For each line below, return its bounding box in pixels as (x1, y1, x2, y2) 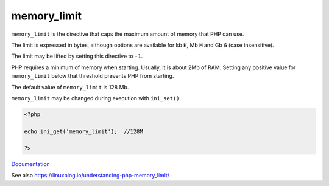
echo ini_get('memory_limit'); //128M (24, 128, 143, 135)
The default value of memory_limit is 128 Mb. (11, 83, 129, 91)
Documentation (11, 160, 50, 168)
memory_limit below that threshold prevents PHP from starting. (11, 72, 174, 80)
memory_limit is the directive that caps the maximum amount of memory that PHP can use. (11, 30, 244, 38)
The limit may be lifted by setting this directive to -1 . (11, 52, 143, 60)
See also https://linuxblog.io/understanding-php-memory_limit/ (11, 171, 170, 179)
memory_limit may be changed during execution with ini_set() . (11, 94, 182, 102)
